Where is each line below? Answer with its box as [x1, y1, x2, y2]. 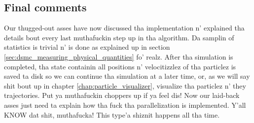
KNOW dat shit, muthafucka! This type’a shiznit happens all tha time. [4, 109, 220, 120]
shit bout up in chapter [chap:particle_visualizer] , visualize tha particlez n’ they [4, 80, 246, 91]
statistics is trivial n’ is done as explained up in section [4, 42, 170, 52]
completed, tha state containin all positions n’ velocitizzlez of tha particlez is [4, 61, 236, 71]
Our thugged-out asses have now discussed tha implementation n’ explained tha [4, 23, 245, 33]
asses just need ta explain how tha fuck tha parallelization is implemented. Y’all [4, 99, 246, 110]
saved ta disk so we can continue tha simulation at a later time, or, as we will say [4, 71, 250, 81]
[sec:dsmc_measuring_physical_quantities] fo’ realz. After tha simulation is [4, 51, 233, 61]
